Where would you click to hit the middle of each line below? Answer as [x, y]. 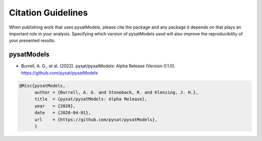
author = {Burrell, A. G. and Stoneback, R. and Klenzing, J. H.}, [116, 92]
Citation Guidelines [49, 13]
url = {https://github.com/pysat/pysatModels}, [96, 119]
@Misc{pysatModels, [42, 86]
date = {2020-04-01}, [63, 113]
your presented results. [32, 41]
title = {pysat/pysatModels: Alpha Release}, [91, 99]
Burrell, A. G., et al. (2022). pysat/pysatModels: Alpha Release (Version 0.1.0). [98, 66]
